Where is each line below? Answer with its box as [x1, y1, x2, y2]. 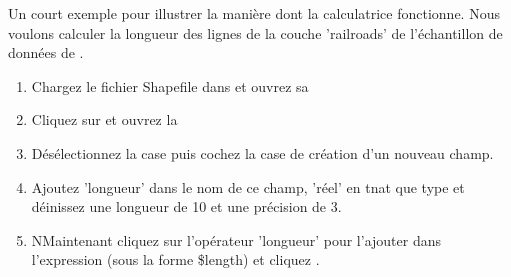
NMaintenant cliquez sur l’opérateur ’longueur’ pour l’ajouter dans [31, 229, 441, 250]
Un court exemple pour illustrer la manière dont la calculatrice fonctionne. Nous [8, 3, 500, 23]
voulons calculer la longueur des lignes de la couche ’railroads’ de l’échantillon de [8, 22, 503, 43]
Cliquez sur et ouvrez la [31, 109, 178, 130]
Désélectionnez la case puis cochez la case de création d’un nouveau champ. [31, 142, 494, 163]
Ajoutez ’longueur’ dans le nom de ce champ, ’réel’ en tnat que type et [31, 176, 465, 197]
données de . [8, 42, 84, 63]
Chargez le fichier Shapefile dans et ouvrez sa [31, 75, 309, 96]
